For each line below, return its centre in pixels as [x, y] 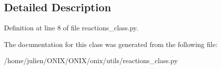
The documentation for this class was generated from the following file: [111, 44]
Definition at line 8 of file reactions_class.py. [71, 28]
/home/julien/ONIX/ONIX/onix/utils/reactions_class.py [91, 60]
